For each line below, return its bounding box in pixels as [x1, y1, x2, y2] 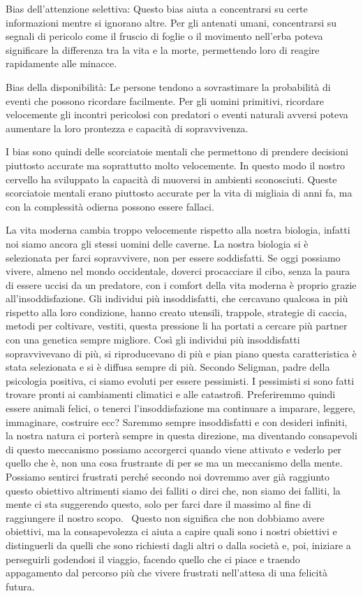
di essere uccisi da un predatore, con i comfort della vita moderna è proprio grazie [6, 277, 357, 292]
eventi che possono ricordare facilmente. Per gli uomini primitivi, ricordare [6, 93, 325, 108]
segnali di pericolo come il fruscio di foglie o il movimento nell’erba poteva [6, 29, 323, 43]
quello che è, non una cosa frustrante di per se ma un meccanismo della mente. [6, 455, 343, 470]
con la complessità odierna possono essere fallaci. [6, 199, 214, 213]
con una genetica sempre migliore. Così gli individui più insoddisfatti [6, 332, 300, 347]
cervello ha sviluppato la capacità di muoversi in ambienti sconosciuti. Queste [6, 171, 337, 186]
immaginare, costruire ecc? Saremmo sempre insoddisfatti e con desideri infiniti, [6, 414, 348, 429]
